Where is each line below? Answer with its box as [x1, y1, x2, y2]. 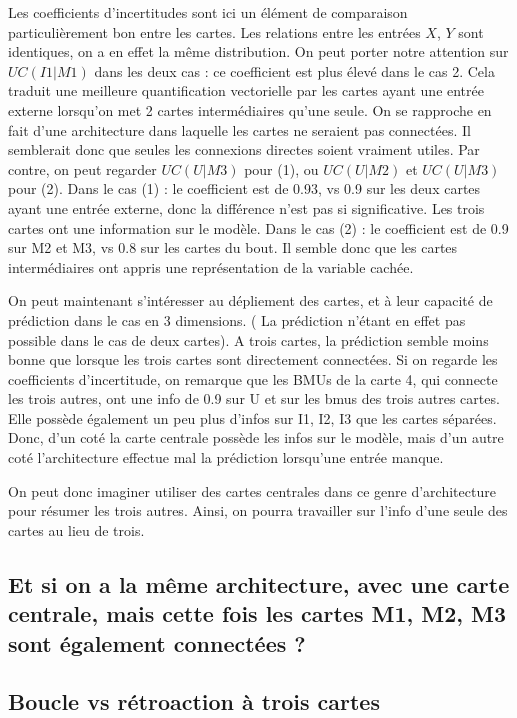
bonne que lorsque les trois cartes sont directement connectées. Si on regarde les [8, 349, 498, 370]
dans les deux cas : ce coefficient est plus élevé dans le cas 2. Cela [94, 60, 495, 81]
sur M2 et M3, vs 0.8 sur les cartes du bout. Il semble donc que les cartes [8, 237, 458, 258]
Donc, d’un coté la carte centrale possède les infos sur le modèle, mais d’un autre [8, 427, 504, 448]
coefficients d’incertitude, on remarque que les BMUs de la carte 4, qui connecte [8, 368, 498, 389]
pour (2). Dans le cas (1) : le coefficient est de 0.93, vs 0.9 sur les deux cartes [8, 178, 481, 199]
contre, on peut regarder [8, 158, 157, 179]
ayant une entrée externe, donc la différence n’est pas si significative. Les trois [8, 197, 485, 218]
